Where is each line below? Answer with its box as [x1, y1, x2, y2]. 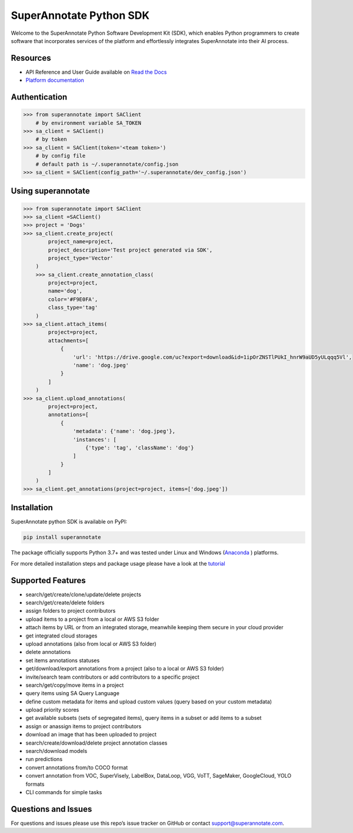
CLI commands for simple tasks [25, 788, 102, 795]
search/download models [25, 748, 88, 755]
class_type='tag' [48, 304, 98, 311]
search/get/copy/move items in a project [25, 681, 124, 689]
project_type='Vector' [48, 254, 114, 262]
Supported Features [11, 575, 86, 586]
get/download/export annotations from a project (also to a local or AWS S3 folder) [25, 665, 224, 672]
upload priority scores [25, 706, 79, 713]
